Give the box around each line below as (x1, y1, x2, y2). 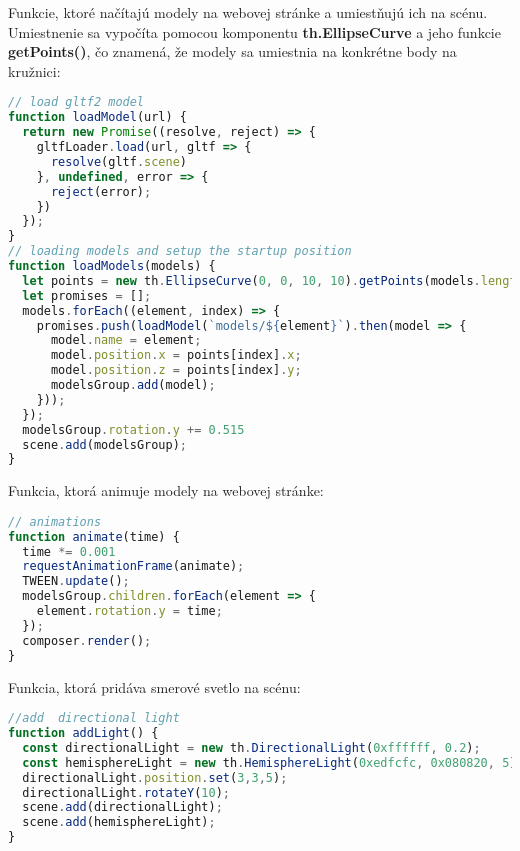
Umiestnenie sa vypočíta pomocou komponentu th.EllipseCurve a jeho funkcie (8, 21, 501, 42)
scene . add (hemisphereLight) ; (22, 815, 216, 830)
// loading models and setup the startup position (8, 244, 352, 259)
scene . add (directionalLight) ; (22, 800, 223, 815)
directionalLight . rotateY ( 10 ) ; (22, 785, 230, 800)
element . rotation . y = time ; (36, 604, 223, 619)
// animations (8, 514, 102, 529)
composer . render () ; (22, 633, 152, 648)
